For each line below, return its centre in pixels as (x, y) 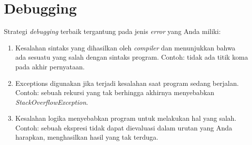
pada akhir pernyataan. (50, 66)
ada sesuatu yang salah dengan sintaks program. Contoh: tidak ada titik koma (132, 57)
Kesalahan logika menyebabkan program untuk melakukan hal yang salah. (126, 118)
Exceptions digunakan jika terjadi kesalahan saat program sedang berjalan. (127, 83)
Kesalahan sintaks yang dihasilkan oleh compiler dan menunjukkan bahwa (125, 47)
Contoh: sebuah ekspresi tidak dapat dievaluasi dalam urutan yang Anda (124, 127)
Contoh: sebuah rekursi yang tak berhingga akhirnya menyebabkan (115, 92)
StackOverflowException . (52, 102)
